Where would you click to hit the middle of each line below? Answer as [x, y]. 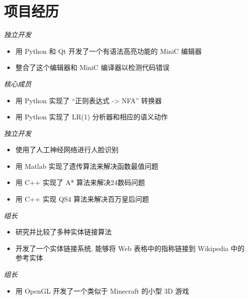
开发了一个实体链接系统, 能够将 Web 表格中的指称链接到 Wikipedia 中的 [130, 248]
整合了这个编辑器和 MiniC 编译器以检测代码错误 [92, 67]
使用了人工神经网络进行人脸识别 [67, 149]
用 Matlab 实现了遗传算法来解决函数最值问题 [87, 166]
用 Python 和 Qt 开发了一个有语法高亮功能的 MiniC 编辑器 [109, 51]
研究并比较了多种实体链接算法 [63, 232]
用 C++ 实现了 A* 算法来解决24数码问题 [80, 182]
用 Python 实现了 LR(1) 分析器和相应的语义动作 [92, 117]
